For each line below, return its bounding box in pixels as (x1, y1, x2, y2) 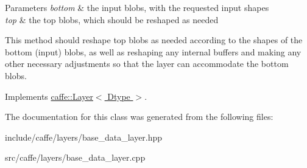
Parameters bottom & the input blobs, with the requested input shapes (5, 1, 269, 13)
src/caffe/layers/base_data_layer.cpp (5, 151, 146, 164)
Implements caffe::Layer (5, 89, 93, 102)
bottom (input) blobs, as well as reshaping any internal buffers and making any (5, 45, 302, 58)
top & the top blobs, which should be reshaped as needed (5, 13, 219, 26)
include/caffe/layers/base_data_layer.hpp (5, 130, 163, 143)
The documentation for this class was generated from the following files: (5, 110, 273, 123)
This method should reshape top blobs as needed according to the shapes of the (5, 33, 303, 46)
